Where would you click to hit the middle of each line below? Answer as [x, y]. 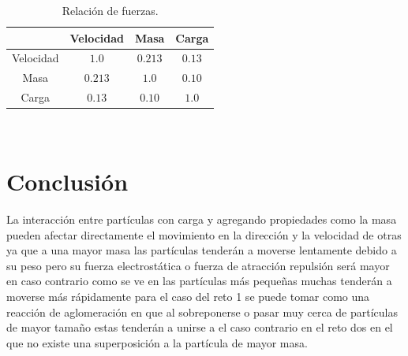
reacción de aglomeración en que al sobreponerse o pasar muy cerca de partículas [202, 311]
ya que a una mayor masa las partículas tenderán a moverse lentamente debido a [202, 250]
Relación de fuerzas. [110, 10]
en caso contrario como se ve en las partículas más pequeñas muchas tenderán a [199, 281]
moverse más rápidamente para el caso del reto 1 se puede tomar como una [188, 296]
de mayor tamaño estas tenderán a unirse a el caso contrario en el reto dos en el [200, 327]
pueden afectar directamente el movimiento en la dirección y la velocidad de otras [204, 234]
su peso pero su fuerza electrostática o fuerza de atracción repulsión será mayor [198, 265]
